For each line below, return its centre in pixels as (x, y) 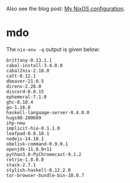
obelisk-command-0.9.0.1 (37, 144)
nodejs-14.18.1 (25, 139)
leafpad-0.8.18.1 (28, 133)
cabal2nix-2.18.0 (28, 71)
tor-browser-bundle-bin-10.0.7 (45, 175)
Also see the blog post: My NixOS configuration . (66, 9)
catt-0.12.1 (21, 76)
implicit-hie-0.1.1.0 (33, 128)
